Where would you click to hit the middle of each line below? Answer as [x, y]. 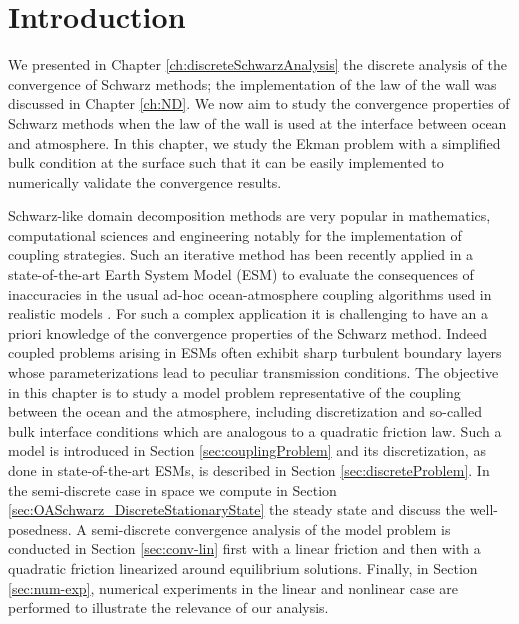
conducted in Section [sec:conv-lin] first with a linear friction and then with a [244, 548]
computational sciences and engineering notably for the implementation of [235, 234]
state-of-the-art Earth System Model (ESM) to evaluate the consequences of [241, 274]
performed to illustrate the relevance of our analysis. [168, 607]
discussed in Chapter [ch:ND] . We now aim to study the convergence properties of [259, 103]
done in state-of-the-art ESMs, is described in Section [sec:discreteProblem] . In [249, 470]
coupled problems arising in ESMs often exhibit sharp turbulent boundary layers [255, 352]
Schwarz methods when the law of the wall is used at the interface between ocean [257, 122]
